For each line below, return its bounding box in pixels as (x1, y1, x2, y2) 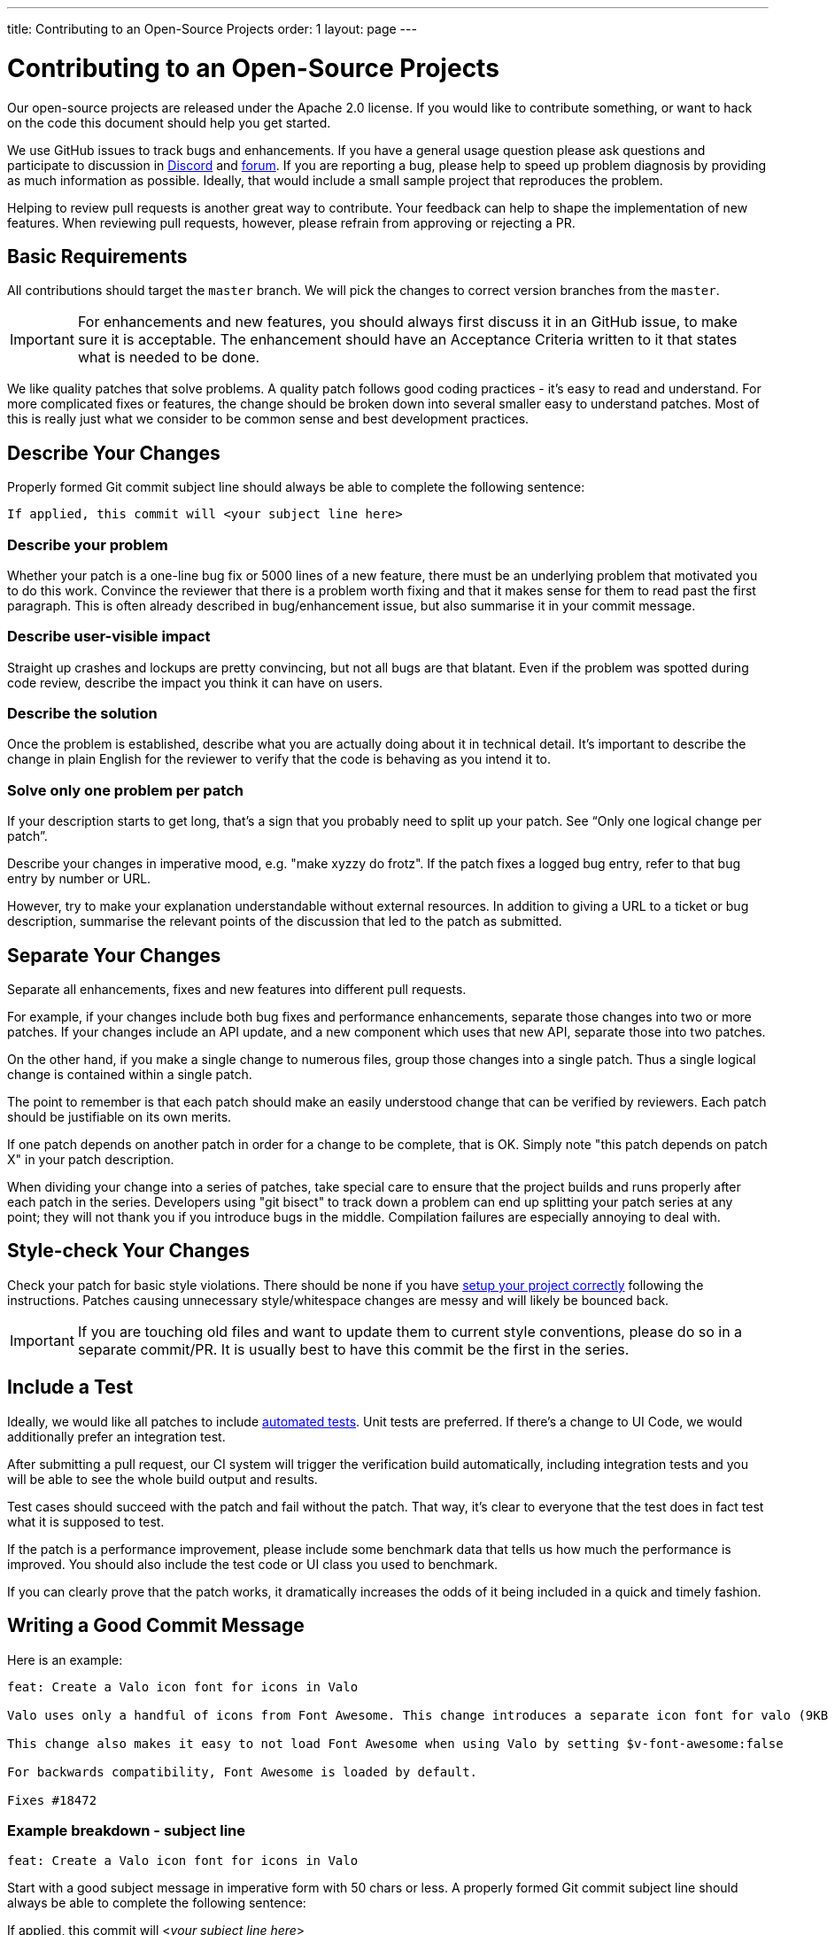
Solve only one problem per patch (7, 781, 244, 799)
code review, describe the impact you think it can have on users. (7, 674, 383, 690)
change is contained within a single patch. (7, 1067, 252, 1083)
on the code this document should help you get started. (7, 114, 331, 130)
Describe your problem (7, 535, 168, 554)
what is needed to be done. (77, 348, 260, 367)
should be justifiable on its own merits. (7, 1109, 232, 1125)
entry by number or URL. (7, 871, 151, 887)
